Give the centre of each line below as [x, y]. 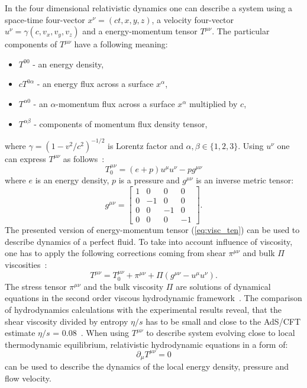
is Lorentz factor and [146, 145]
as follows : [84, 158]
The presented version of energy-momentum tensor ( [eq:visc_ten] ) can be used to [152, 230]
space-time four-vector [45, 19]
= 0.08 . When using [91, 333]
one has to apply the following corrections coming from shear [115, 253]
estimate [20, 333]
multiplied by [214, 103]
